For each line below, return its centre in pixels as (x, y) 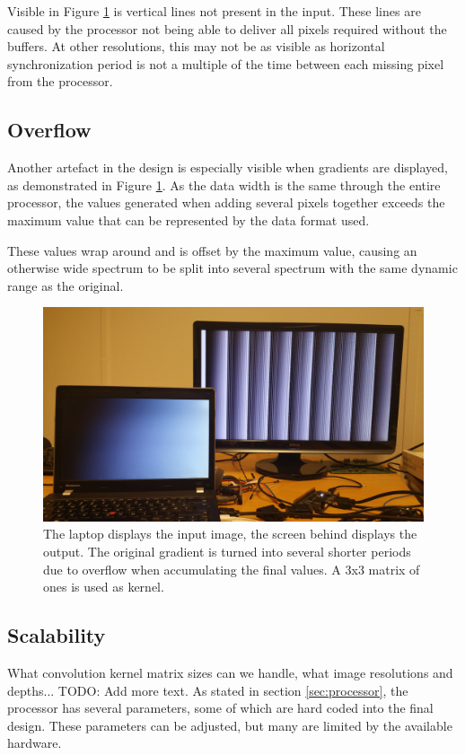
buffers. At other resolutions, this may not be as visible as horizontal (196, 46)
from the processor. (60, 81)
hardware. (35, 743)
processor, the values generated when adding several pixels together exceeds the (226, 202)
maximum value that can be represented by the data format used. (189, 219)
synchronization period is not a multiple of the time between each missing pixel (226, 63)
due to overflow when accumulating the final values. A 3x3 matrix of (232, 569)
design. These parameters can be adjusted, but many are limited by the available (230, 725)
